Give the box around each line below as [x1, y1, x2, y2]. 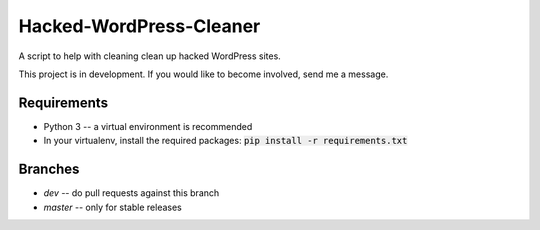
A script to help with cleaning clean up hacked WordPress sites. [18, 50, 282, 62]
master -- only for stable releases [43, 201, 182, 213]
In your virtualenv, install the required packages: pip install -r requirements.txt [43, 135, 408, 147]
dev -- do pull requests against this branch [43, 187, 220, 199]
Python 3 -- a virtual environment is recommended [43, 120, 253, 132]
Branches [18, 161, 80, 178]
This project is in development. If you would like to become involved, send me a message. [18, 68, 389, 80]
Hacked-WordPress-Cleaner [18, 15, 261, 37]
